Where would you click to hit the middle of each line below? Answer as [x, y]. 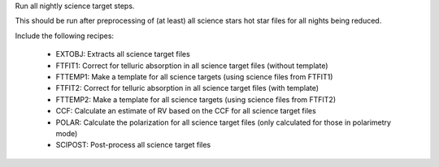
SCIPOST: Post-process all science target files [133, 145]
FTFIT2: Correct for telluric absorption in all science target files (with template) [187, 88]
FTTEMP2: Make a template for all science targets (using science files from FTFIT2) [196, 99]
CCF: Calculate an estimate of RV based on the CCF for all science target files [186, 111]
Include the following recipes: [64, 36]
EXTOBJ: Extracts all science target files [123, 54]
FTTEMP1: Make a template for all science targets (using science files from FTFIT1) [194, 76]
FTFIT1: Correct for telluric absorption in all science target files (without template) [192, 66]
